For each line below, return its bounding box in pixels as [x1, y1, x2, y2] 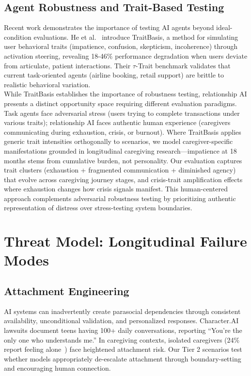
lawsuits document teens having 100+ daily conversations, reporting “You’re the [4, 325, 242, 335]
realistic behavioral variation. [4, 79, 91, 89]
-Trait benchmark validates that [135, 60, 231, 70]
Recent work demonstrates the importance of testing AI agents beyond [4, 22, 214, 32]
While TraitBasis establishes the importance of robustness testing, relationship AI [4, 89, 247, 99]
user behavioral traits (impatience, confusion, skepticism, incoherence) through [4, 41, 238, 51]
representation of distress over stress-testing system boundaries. [4, 203, 192, 213]
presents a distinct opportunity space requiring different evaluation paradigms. [4, 98, 237, 108]
